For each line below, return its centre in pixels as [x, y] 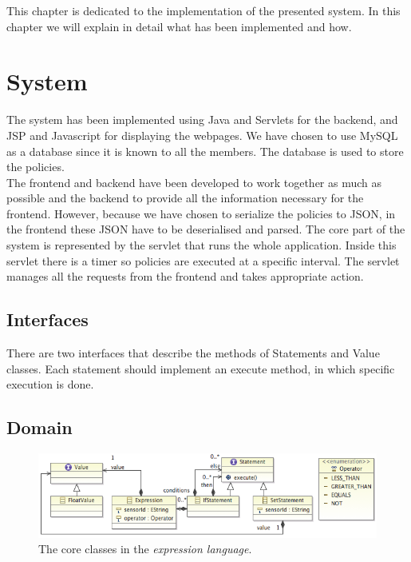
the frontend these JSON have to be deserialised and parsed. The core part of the [206, 229]
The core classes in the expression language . [145, 549]
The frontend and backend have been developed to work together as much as [194, 182]
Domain [40, 427]
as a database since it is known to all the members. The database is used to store [205, 151]
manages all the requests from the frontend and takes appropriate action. [185, 276]
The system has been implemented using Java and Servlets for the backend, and [202, 120]
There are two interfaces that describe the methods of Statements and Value [193, 353]
